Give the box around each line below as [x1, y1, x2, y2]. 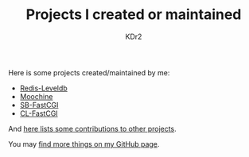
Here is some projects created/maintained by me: [8, 67, 170, 77]
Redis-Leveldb [19, 83, 68, 93]
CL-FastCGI [19, 109, 58, 118]
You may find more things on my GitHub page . [8, 139, 160, 148]
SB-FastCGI [19, 100, 59, 109]
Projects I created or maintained [25, 6, 242, 24]
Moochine [19, 91, 53, 101]
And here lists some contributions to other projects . [8, 124, 177, 133]
